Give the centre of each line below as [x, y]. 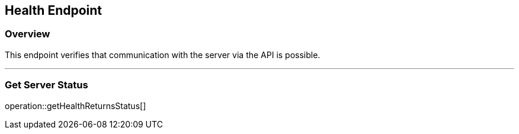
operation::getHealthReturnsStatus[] [76, 106]
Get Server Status [47, 85]
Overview [28, 34]
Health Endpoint [54, 10]
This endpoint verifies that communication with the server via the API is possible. [163, 55]
